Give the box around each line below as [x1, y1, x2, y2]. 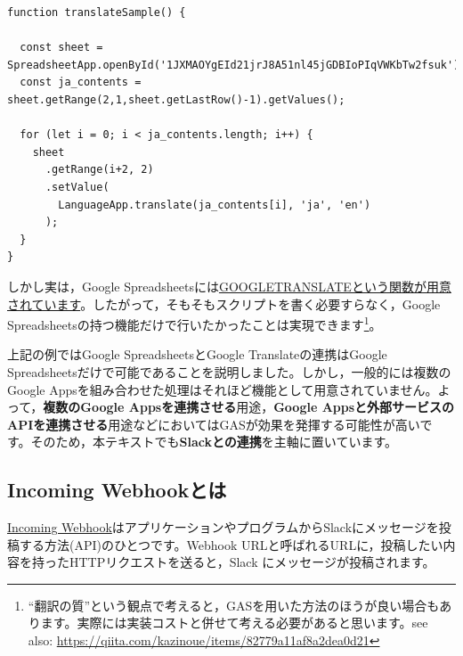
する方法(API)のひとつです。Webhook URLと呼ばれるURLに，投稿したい [19, 535, 443, 553]
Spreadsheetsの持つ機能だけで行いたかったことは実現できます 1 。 [7, 313, 382, 333]
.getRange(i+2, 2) [45, 163, 154, 176]
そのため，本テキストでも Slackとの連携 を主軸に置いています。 [30, 432, 397, 451]
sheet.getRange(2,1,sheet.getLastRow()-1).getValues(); [7, 93, 345, 106]
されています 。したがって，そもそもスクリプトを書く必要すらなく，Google [7, 294, 441, 313]
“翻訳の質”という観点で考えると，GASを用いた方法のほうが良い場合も [28, 595, 440, 614]
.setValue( [45, 180, 110, 193]
